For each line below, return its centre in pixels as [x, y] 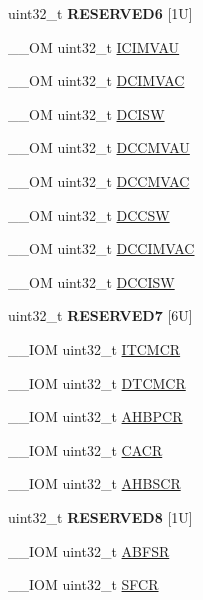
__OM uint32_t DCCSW [89, 214]
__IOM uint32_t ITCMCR [94, 348]
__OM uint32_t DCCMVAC [99, 180]
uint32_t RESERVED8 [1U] [100, 516]
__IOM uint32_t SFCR [83, 584]
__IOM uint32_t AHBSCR [94, 483]
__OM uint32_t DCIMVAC [96, 80]
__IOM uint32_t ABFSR [89, 550]
